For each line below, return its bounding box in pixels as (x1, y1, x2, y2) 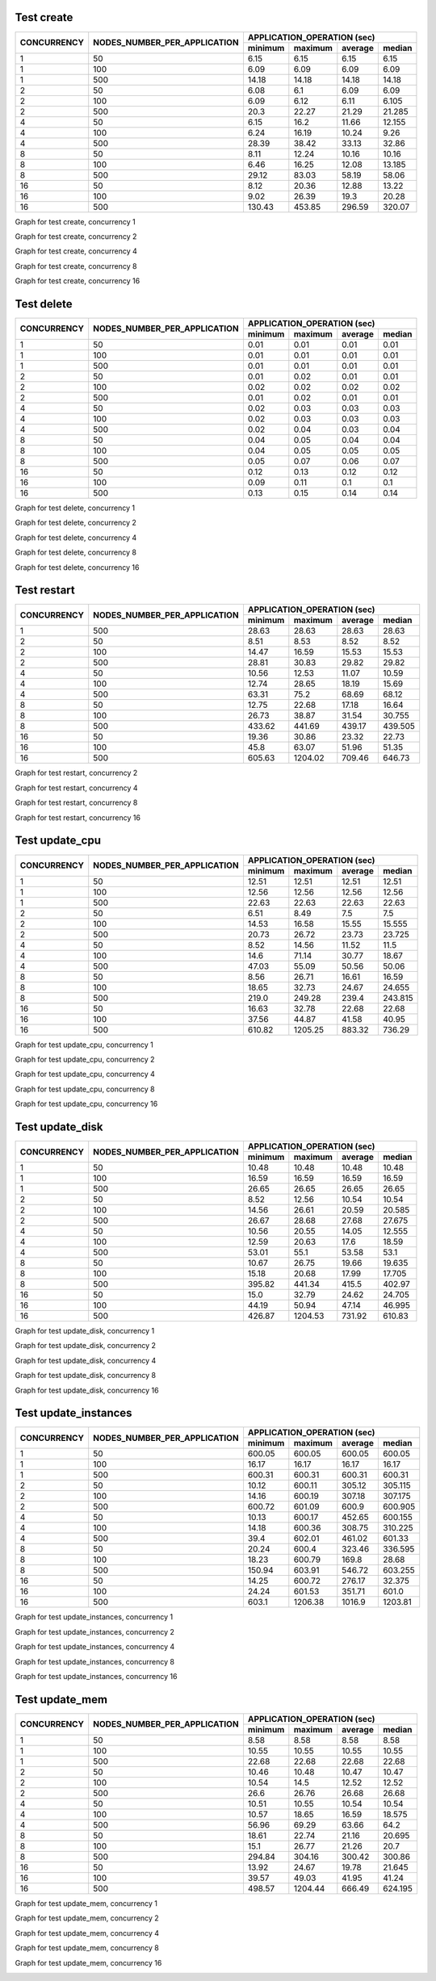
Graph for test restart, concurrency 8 (15, 798, 138, 807)
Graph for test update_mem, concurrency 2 (15, 1913, 159, 1923)
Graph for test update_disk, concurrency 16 (15, 1385, 159, 1395)
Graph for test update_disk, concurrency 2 (15, 1341, 157, 1351)
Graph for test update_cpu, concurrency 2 (15, 1054, 155, 1064)
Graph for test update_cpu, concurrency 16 (15, 1099, 158, 1109)
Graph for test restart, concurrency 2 (15, 768, 138, 778)
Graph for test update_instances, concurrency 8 (15, 1656, 175, 1666)
